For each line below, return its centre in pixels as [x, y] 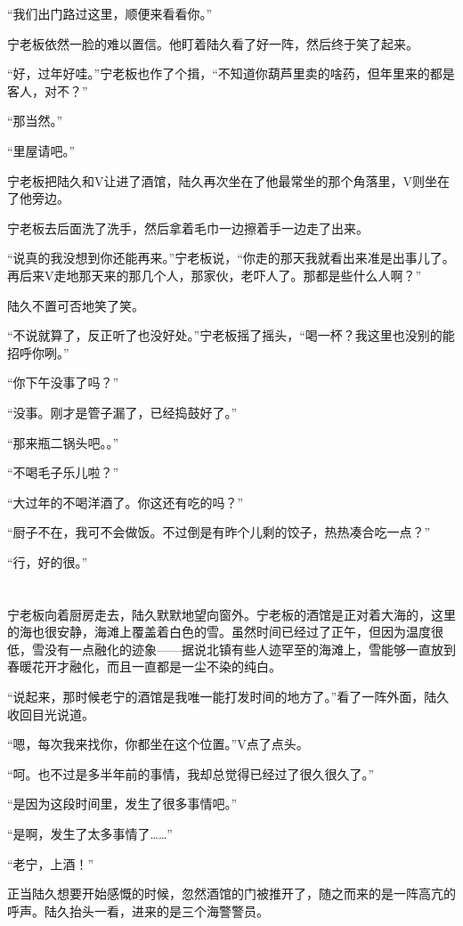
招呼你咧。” [38, 352]
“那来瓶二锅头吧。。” [63, 442]
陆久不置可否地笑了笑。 [76, 305]
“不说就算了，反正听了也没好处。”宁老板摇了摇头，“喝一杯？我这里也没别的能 [231, 335]
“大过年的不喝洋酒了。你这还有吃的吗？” [126, 502]
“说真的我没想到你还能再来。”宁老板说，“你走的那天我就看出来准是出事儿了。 [231, 258]
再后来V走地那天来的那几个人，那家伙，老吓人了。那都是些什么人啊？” [215, 275]
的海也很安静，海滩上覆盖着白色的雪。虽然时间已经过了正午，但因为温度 [219, 632]
